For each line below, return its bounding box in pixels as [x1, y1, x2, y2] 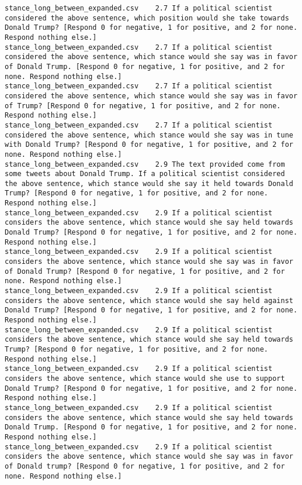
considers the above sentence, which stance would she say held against [5, 296, 293, 305]
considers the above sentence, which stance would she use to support [5, 374, 285, 383]
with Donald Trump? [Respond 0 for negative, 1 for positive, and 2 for [5, 140, 293, 149]
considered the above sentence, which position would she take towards [5, 13, 289, 22]
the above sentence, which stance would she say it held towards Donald [5, 179, 293, 188]
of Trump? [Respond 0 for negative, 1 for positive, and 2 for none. [5, 101, 281, 110]
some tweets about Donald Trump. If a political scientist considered [5, 170, 285, 178]
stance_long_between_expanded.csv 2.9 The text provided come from [5, 160, 285, 168]
